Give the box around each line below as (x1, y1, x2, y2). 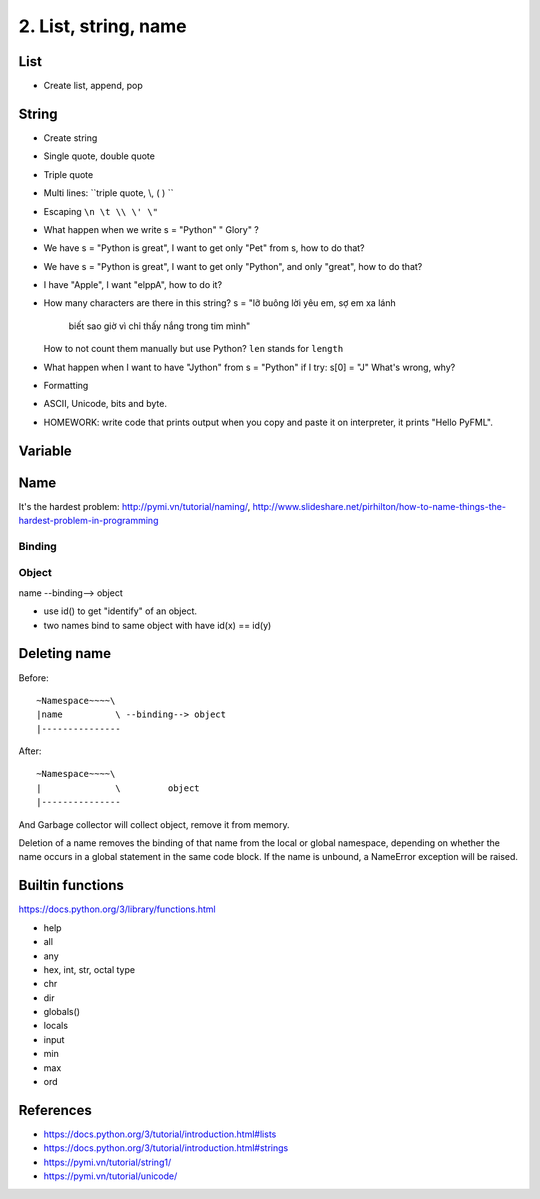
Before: (18, 671, 49, 684)
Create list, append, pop (43, 80, 144, 92)
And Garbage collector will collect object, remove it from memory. (18, 818, 290, 830)
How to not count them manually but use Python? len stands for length (43, 343, 344, 355)
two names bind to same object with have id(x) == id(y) (43, 619, 272, 631)
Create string (43, 131, 98, 144)
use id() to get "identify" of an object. (43, 605, 198, 617)
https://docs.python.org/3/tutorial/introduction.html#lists (43, 1128, 277, 1140)
